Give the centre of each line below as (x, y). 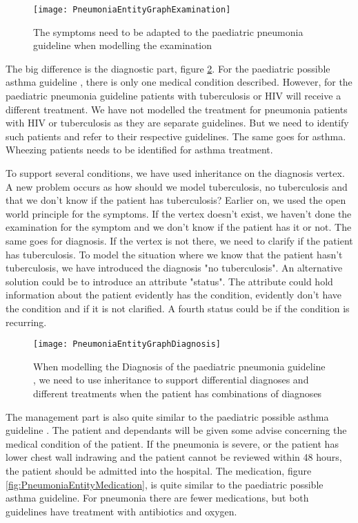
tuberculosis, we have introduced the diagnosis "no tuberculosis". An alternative (174, 268)
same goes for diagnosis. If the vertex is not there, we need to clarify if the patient (179, 240)
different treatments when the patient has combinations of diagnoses (178, 393)
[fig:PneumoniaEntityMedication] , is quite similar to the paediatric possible (165, 484)
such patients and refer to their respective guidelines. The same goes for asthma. (176, 136)
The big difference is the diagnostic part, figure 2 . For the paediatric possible (168, 68)
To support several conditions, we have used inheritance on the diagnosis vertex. (175, 173)
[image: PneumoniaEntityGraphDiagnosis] (127, 344)
